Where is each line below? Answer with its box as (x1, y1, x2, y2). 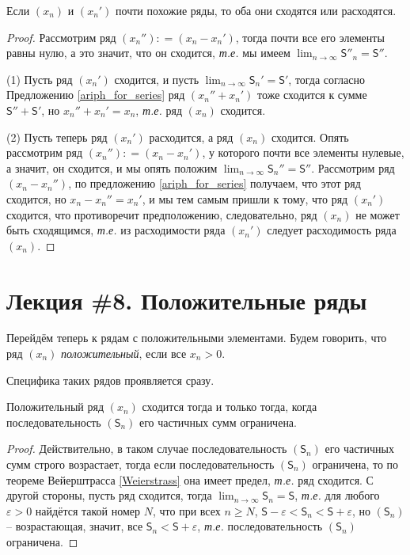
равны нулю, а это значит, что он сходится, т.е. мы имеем (6, 44, 290, 61)
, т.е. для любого (294, 487, 380, 504)
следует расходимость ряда (267, 222, 397, 238)
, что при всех (152, 502, 221, 519)
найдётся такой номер (35, 502, 141, 519)
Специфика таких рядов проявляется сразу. (6, 371, 214, 388)
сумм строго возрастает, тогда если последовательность (6, 456, 275, 472)
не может (355, 206, 400, 222)
